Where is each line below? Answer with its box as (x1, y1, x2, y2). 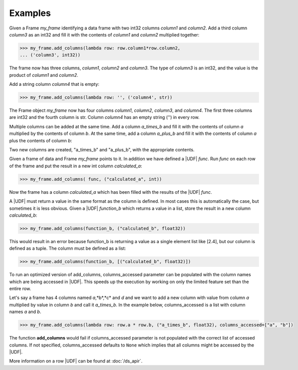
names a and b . (9, 309, 41, 315)
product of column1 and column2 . (9, 72, 78, 78)
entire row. (9, 286, 31, 292)
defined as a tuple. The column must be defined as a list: (9, 245, 126, 252)
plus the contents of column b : (9, 137, 72, 143)
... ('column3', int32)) (19, 52, 81, 58)
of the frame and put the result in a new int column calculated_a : (9, 163, 142, 169)
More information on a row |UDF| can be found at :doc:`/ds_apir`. (9, 358, 143, 364)
